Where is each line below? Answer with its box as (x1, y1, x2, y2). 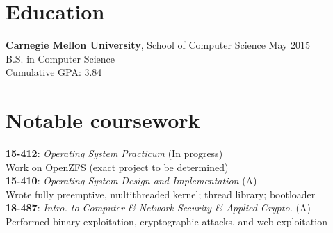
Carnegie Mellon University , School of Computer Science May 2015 (6, 38, 311, 52)
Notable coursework (6, 106, 200, 134)
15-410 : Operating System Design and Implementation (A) (6, 173, 257, 188)
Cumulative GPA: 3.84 (6, 65, 102, 79)
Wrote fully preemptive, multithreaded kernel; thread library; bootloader (6, 186, 316, 201)
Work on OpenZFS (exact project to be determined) (6, 159, 229, 174)
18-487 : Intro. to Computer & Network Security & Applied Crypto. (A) (6, 200, 311, 215)
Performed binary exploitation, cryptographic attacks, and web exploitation (6, 214, 327, 228)
